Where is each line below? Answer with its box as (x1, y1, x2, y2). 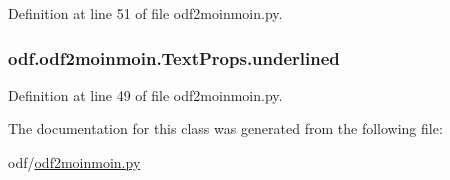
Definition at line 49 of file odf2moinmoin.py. (8, 84, 283, 105)
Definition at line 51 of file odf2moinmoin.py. (8, 3, 283, 23)
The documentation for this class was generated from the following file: (8, 118, 443, 139)
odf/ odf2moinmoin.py (8, 152, 141, 172)
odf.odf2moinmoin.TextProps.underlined (8, 45, 340, 70)
